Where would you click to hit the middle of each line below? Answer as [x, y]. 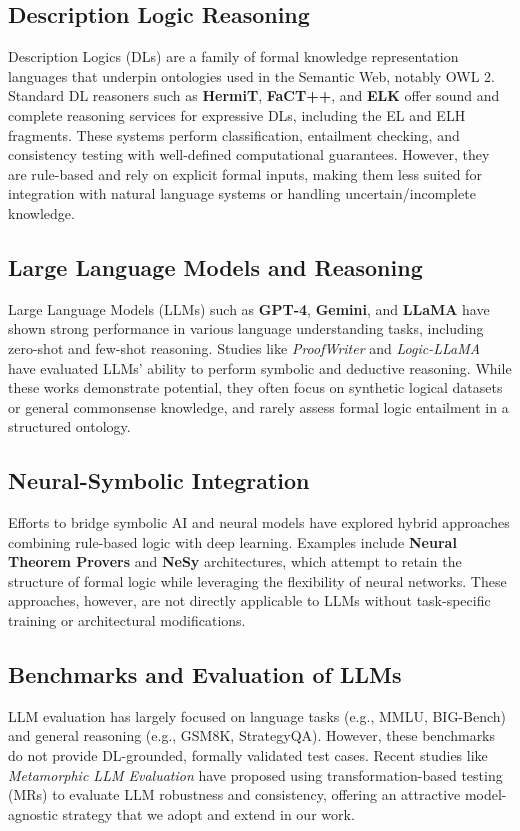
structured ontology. [69, 426]
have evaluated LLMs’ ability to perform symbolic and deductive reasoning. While [260, 367]
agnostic [33, 813]
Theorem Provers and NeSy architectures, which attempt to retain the [235, 561]
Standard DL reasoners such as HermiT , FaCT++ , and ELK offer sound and [254, 95]
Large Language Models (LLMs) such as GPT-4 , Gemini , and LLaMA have [249, 308]
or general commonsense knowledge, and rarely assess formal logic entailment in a [258, 406]
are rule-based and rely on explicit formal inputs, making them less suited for [245, 173]
